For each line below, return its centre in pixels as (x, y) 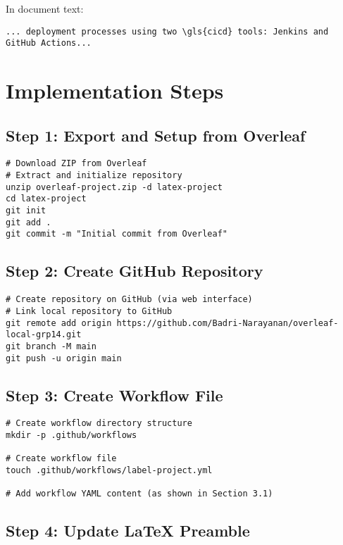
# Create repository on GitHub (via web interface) (129, 300)
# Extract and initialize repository (94, 176)
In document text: (45, 8)
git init (26, 211)
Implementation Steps (115, 90)
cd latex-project (46, 199)
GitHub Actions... (49, 43)
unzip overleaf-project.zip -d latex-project (114, 187)
